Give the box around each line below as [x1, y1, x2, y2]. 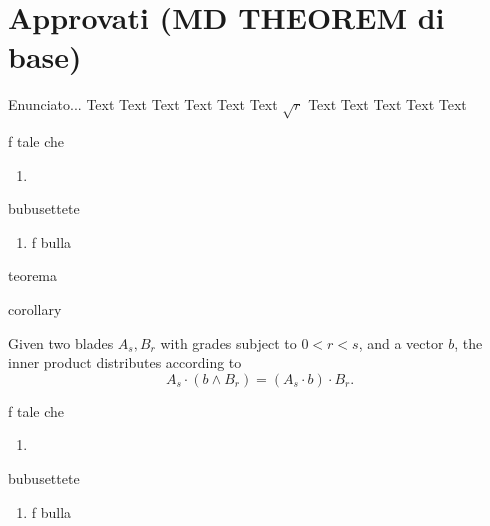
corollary [8, 299, 62, 320]
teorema [8, 265, 58, 286]
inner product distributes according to [8, 352, 242, 373]
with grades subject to [160, 332, 297, 353]
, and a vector [358, 332, 444, 353]
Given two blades [8, 332, 114, 353]
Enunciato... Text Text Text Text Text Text [8, 94, 278, 115]
